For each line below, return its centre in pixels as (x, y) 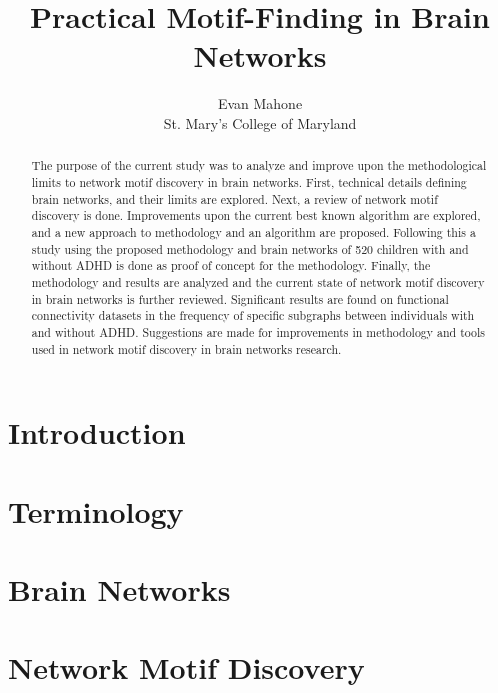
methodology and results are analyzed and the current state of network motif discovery (258, 281)
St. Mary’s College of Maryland (260, 122)
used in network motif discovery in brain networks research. (186, 348)
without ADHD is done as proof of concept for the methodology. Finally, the (231, 265)
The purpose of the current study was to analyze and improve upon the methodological (259, 165)
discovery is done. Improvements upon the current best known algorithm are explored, (256, 215)
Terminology (96, 510)
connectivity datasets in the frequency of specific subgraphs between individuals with (253, 315)
